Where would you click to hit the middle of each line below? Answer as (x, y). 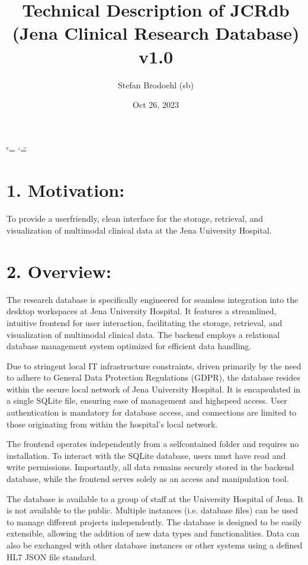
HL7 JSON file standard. (52, 556)
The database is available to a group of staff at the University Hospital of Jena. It (155, 498)
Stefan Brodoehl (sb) (156, 84)
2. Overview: (59, 271)
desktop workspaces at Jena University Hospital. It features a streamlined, (142, 311)
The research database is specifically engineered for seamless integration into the (153, 299)
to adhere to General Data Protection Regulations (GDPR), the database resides (153, 377)
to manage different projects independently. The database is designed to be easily (154, 521)
